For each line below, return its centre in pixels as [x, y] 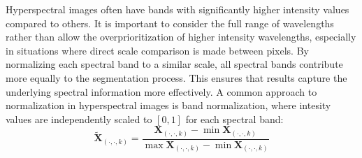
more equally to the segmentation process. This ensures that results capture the [176, 77]
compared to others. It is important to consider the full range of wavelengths [170, 23]
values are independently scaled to [79, 118]
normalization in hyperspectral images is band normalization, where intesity [168, 105]
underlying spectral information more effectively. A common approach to [161, 91]
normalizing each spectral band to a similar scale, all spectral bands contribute [174, 64]
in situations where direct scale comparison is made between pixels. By [157, 50]
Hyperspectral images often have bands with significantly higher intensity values [178, 9]
